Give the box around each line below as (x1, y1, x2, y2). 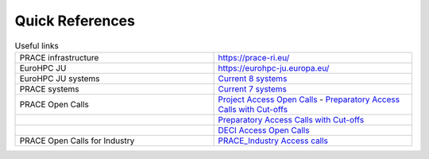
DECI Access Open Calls (218, 124, 310, 135)
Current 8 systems (218, 72, 288, 83)
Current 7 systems (218, 83, 288, 95)
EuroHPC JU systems (19, 72, 100, 83)
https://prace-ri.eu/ (218, 52, 290, 63)
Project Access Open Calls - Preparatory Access (218, 94, 400, 105)
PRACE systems (19, 83, 79, 95)
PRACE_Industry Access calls (218, 135, 329, 146)
